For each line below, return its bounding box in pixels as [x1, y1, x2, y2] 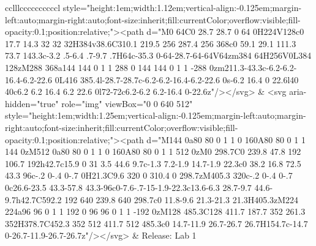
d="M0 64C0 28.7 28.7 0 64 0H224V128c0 [146, 25, 304, 38]
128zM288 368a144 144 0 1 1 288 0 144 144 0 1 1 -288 [5, 61, 207, 73]
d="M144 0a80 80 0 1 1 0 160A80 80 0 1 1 [146, 133, 306, 146]
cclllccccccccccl [5, 1, 61, 13]
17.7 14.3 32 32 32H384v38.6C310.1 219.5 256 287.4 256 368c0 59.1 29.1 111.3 [5, 37, 296, 50]
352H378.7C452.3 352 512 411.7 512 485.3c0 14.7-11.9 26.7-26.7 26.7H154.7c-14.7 [5, 217, 308, 229]
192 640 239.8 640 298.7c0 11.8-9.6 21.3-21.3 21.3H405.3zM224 [64, 193, 299, 206]
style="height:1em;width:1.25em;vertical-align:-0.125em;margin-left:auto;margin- [5, 109, 306, 122]
